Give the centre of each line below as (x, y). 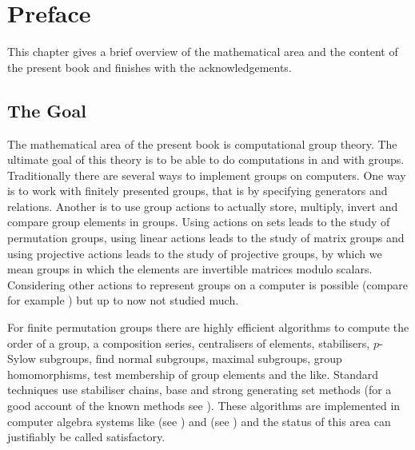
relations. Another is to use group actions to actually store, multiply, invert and (203, 206)
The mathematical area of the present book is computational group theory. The (202, 143)
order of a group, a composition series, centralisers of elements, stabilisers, (189, 342)
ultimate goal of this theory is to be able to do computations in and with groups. (206, 159)
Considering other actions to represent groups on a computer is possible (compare (207, 284)
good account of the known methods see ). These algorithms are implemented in (204, 406)
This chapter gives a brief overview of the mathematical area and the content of (203, 52)
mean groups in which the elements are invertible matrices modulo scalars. (190, 269)
